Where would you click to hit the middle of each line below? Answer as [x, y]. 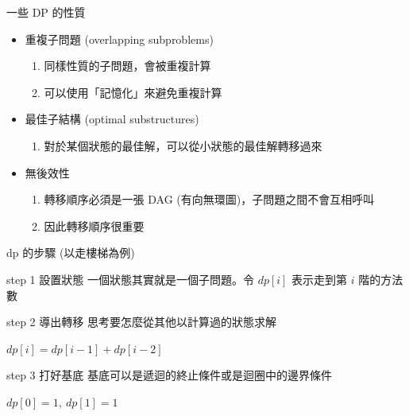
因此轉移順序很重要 [94, 225]
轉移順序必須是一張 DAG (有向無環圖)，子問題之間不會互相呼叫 [209, 199]
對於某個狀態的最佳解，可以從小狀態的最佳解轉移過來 [183, 145]
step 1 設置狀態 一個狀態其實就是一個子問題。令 [130, 279]
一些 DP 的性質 [46, 12]
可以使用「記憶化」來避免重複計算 [133, 92]
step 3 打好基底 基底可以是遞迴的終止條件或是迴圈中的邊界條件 [169, 375]
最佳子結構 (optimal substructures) [112, 119]
